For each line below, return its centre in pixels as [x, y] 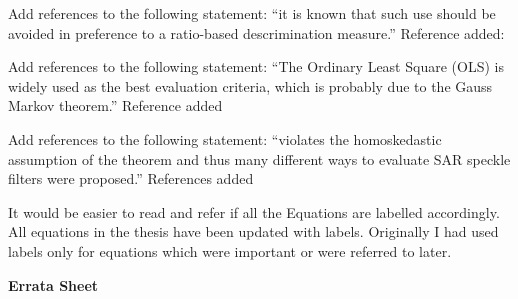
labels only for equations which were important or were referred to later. [230, 250]
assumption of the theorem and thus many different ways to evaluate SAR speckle [259, 158]
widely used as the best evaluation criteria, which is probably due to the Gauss [250, 85]
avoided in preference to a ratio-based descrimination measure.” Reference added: [256, 32]
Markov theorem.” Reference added [115, 105]
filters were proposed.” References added [131, 178]
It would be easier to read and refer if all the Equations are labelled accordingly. [254, 211]
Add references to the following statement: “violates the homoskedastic [225, 138]
